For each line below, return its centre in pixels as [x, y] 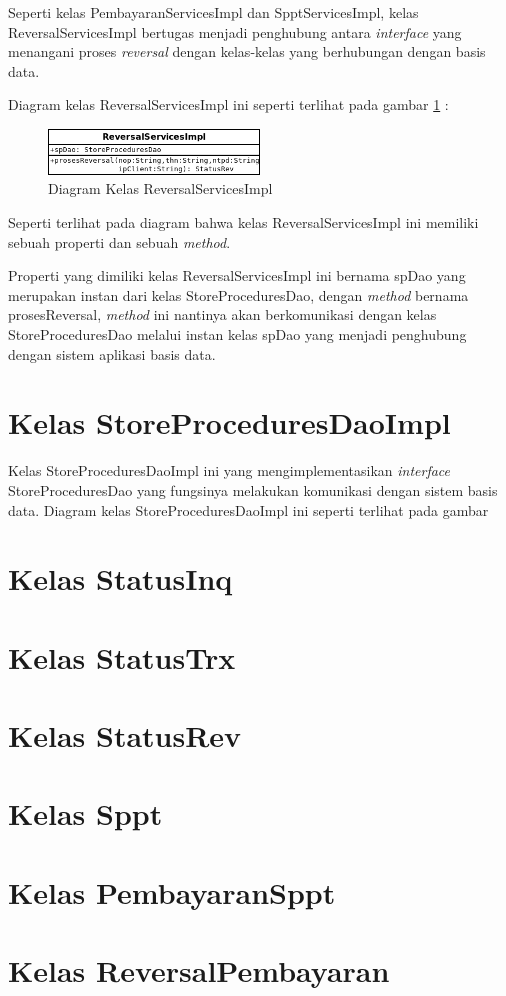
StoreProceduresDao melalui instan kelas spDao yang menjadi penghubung [237, 334]
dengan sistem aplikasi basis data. [112, 353]
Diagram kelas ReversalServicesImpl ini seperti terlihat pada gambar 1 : [228, 104]
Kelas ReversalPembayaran [199, 970]
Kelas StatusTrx [122, 656]
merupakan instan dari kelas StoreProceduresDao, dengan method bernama [238, 294]
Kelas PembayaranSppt [172, 891]
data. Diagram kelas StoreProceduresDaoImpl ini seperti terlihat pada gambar [248, 509]
